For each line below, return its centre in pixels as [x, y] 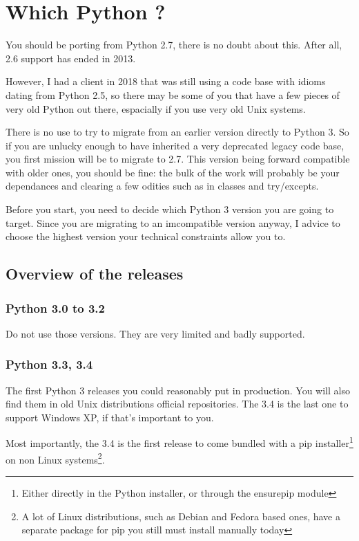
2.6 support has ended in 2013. [71, 58]
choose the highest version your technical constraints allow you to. [146, 236]
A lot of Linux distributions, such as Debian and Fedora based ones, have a [181, 516]
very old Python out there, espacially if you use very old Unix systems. [156, 108]
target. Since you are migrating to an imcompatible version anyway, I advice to [173, 222]
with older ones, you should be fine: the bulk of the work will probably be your [173, 172]
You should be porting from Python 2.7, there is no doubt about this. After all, [174, 45]
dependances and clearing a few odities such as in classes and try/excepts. [162, 186]
